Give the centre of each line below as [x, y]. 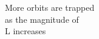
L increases [26, 31]
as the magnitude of [42, 19]
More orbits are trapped [50, 7]
